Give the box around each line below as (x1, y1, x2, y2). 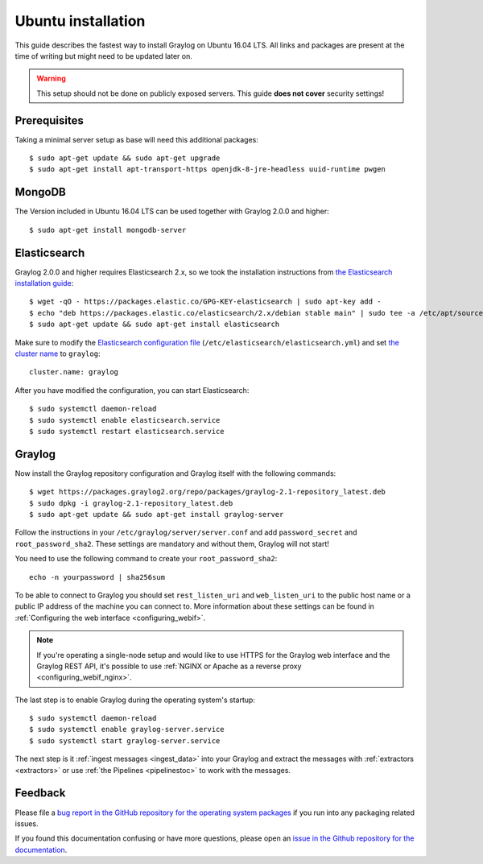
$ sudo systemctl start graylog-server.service (29, 736, 221, 745)
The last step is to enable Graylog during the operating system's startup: (14, 695, 255, 705)
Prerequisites (14, 114, 84, 127)
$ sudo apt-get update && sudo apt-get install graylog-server (29, 510, 284, 519)
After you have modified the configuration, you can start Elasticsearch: (14, 385, 250, 395)
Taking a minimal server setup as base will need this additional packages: (14, 134, 259, 144)
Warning (36, 73, 66, 84)
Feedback (14, 786, 66, 800)
